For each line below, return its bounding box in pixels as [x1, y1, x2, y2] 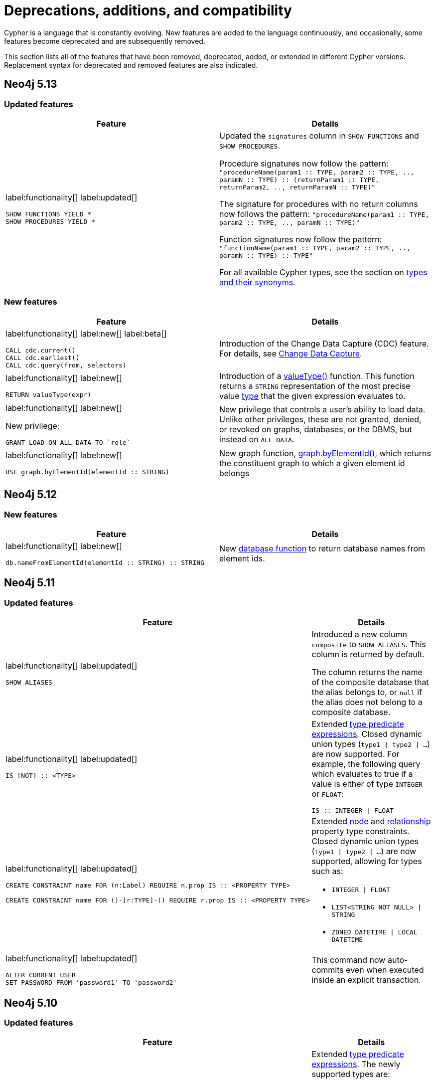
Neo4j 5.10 [4, 996, 58, 1009]
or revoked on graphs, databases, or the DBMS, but [219, 424, 412, 435]
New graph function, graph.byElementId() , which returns [219, 448, 431, 458]
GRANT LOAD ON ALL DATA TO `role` [5, 438, 131, 446]
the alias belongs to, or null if [311, 687, 422, 698]
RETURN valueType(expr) [5, 391, 92, 399]
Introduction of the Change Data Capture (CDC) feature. [219, 339, 429, 349]
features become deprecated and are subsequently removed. [4, 36, 205, 45]
